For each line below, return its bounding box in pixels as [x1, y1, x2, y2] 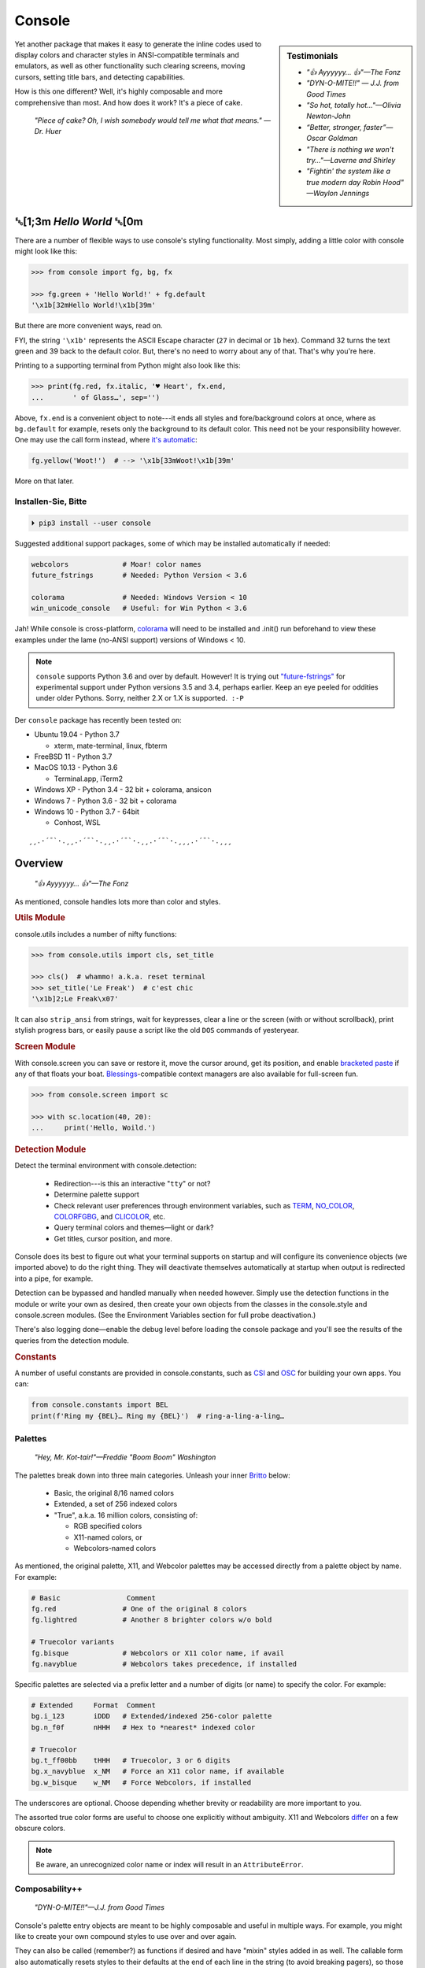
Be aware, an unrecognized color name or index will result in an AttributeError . [35, 1860, 304, 1870]
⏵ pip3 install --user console [31, 518, 151, 527]
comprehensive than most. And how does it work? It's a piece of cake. [14, 98, 243, 107]
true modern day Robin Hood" [306, 177, 405, 187]
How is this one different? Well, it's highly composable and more [14, 87, 224, 96]
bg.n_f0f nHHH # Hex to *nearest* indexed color [31, 1722, 256, 1732]
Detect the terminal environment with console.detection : [14, 1161, 197, 1171]
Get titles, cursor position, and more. [54, 1234, 173, 1243]
